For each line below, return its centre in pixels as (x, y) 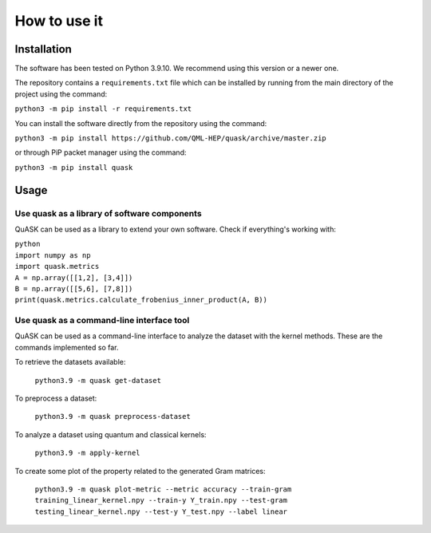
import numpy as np (53, 255)
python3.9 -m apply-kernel (87, 453)
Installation (43, 49)
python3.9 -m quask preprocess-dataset (113, 417)
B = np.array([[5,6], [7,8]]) (74, 288)
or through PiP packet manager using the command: (101, 152)
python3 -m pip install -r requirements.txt (103, 109)
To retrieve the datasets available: (70, 362)
